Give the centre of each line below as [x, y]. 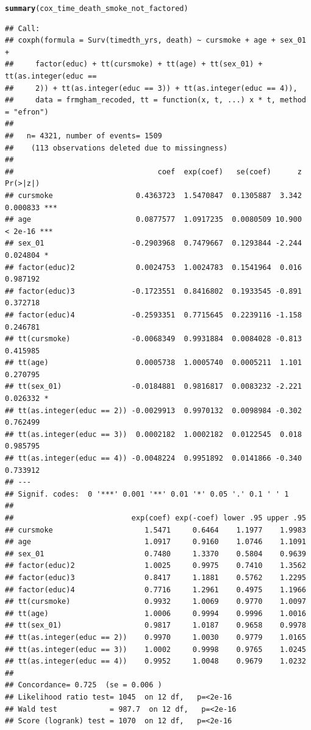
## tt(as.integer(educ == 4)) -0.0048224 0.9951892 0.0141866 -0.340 [153, 459]
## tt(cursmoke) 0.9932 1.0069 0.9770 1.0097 [155, 602]
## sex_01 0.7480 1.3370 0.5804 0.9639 [155, 554]
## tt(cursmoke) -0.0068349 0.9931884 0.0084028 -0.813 [153, 339]
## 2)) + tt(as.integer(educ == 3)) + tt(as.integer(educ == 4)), [151, 88]
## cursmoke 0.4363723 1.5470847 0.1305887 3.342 [153, 195]
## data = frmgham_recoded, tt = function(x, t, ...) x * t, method [155, 100]
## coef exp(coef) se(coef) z [153, 172]
